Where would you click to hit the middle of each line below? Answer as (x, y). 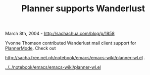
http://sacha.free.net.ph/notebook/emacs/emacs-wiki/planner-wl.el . (75, 58)
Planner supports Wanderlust (83, 9)
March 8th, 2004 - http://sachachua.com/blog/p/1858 (60, 34)
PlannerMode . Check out (30, 48)
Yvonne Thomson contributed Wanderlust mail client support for (71, 43)
